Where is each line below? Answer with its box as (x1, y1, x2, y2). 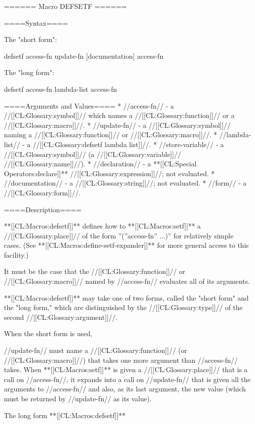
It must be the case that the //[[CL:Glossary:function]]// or (4, 266, 185, 276)
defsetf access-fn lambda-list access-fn (4, 83, 117, 94)
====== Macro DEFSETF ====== (4, 1, 127, 11)
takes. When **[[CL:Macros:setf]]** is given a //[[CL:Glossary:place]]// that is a (4, 364, 248, 375)
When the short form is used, (4, 328, 93, 339)
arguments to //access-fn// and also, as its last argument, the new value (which (4, 384, 246, 394)
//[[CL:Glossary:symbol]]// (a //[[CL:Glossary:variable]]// (4, 149, 181, 159)
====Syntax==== (4, 17, 68, 28)
